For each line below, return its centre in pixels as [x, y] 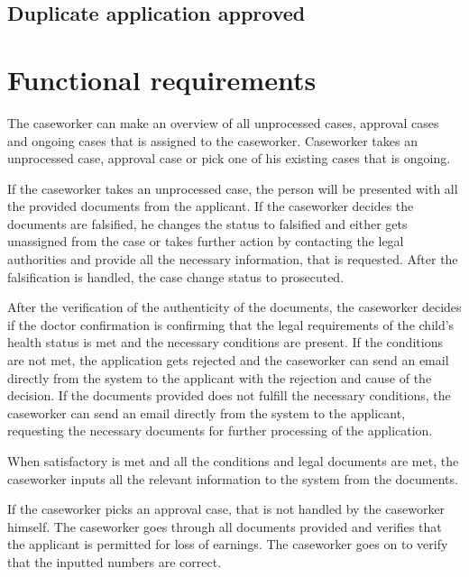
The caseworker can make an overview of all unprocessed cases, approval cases [223, 122]
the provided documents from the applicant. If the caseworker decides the [211, 206]
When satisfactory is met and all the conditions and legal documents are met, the [233, 461]
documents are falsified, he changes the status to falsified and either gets [207, 223]
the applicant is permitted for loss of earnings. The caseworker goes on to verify [228, 544]
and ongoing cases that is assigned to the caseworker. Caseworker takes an [212, 140]
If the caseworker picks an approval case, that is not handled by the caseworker [226, 509]
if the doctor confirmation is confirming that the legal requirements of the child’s [231, 324]
